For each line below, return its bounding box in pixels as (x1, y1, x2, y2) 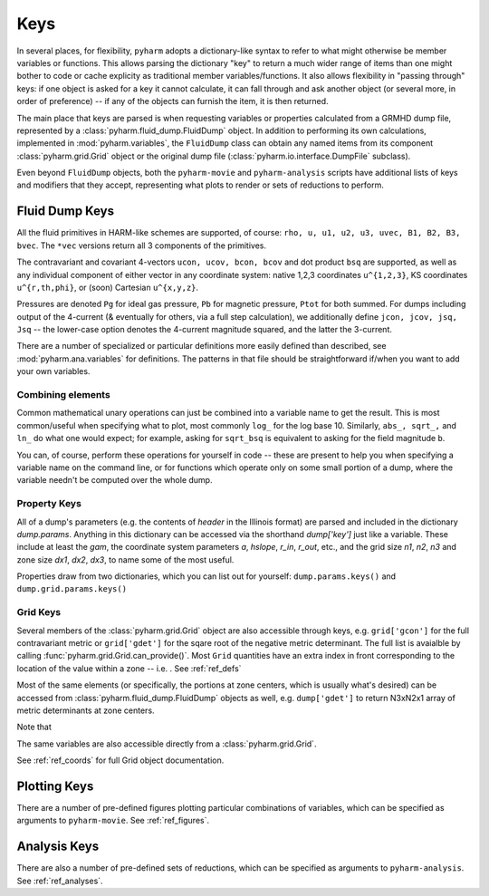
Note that (16, 721, 52, 733)
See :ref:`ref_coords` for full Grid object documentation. (16, 755, 225, 766)
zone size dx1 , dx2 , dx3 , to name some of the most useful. (16, 554, 235, 565)
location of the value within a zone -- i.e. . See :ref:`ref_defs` (16, 662, 242, 674)
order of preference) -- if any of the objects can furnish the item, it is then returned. (16, 96, 329, 107)
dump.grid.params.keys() (16, 584, 127, 594)
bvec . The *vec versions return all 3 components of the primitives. (16, 240, 267, 251)
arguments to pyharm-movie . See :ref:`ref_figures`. (16, 815, 210, 826)
